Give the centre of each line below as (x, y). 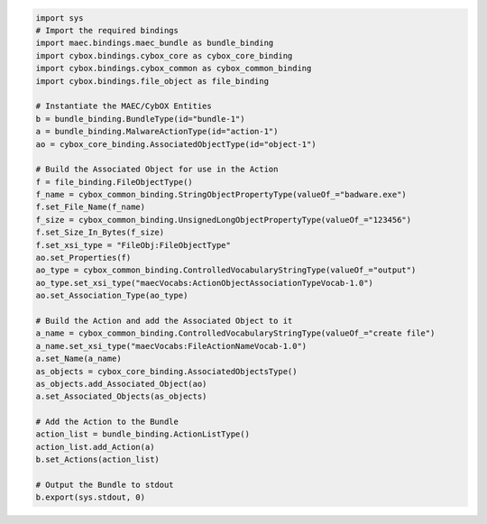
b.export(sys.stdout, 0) (91, 497)
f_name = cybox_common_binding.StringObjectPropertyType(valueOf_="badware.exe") (221, 195)
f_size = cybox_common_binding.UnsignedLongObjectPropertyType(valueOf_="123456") (224, 220)
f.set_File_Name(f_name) (91, 207)
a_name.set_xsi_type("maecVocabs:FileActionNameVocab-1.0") (171, 346)
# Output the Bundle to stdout (105, 485)
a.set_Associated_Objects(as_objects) (121, 396)
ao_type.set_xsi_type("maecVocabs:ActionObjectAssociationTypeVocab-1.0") (205, 283)
